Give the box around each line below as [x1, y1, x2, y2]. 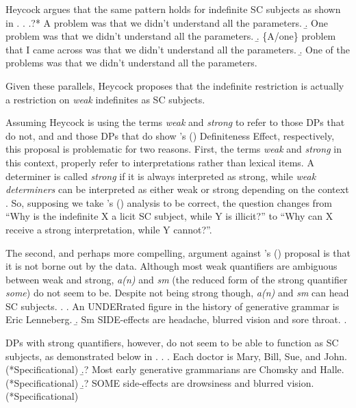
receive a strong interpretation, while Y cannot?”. [5, 222, 212, 236]
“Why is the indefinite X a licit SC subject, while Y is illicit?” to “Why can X [5, 209, 333, 223]
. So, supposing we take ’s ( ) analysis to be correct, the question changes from [5, 195, 333, 209]
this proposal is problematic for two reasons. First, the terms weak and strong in [5, 142, 342, 156]
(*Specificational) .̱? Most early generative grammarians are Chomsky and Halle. [5, 362, 344, 377]
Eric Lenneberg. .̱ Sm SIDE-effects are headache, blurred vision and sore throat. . [5, 312, 347, 327]
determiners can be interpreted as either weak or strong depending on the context [5, 182, 349, 196]
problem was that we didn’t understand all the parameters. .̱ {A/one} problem [5, 29, 336, 43]
